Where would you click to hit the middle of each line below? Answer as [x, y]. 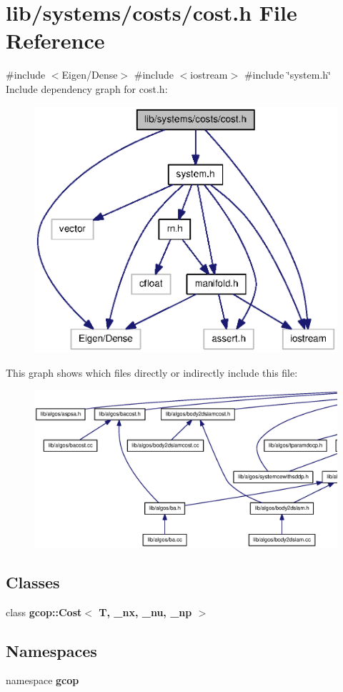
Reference [55, 40]
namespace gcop [43, 680]
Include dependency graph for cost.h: [87, 88]
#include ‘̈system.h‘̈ [287, 75]
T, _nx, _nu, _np [145, 612]
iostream [209, 75]
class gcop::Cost [44, 612]
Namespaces [51, 650]
